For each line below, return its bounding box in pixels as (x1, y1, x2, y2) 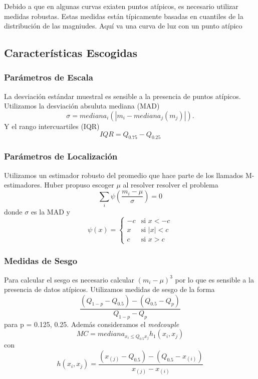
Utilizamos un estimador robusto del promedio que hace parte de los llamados (4, 169, 243, 180)
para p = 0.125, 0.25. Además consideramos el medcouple (4, 318, 179, 329)
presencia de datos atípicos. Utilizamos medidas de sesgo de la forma (4, 284, 215, 294)
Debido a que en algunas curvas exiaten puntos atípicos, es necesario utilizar (4, 1, 238, 11)
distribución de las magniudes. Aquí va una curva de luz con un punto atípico (4, 20, 242, 31)
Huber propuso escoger (44, 179, 114, 190)
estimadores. (4, 179, 42, 190)
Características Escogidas (4, 45, 138, 60)
